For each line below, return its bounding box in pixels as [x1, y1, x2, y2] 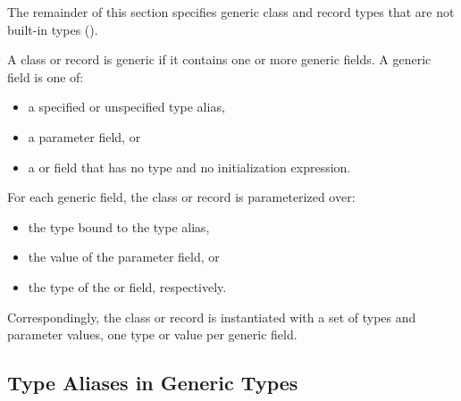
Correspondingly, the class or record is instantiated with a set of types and [7, 307, 416, 326]
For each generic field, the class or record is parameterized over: [7, 188, 356, 206]
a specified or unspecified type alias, [28, 97, 225, 116]
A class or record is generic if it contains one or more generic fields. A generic [7, 50, 432, 69]
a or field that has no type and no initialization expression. [28, 157, 351, 176]
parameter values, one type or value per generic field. [7, 325, 298, 344]
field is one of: [7, 67, 84, 86]
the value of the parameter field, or [28, 247, 220, 266]
